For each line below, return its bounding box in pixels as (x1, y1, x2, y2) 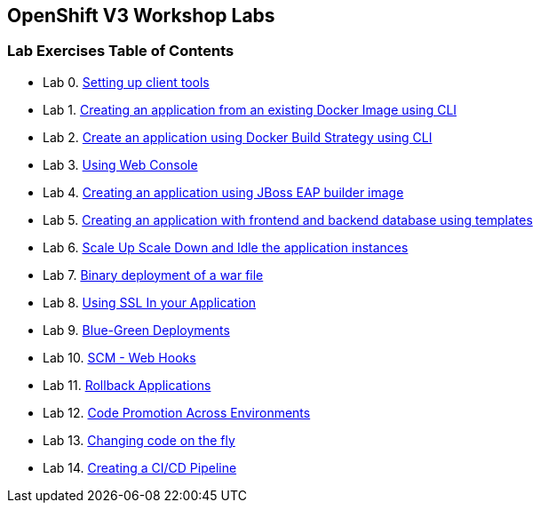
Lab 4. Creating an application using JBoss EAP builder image (43, 184, 404, 200)
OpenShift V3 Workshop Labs (7, 4, 275, 27)
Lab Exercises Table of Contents (7, 42, 234, 60)
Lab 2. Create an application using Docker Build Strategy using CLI (43, 129, 433, 145)
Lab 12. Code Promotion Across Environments (43, 404, 311, 420)
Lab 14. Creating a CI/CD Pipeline (43, 459, 237, 475)
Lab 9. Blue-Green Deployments (43, 322, 230, 338)
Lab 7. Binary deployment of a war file (43, 267, 264, 283)
